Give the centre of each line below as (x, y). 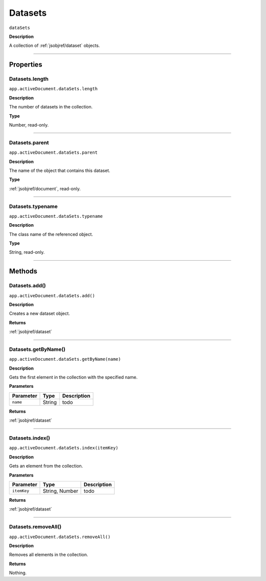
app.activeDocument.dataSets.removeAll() (60, 537)
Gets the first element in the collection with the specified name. (73, 377)
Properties (26, 65)
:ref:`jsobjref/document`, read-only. (45, 188)
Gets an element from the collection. (46, 466)
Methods (23, 271)
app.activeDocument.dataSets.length (53, 89)
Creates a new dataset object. (39, 313)
